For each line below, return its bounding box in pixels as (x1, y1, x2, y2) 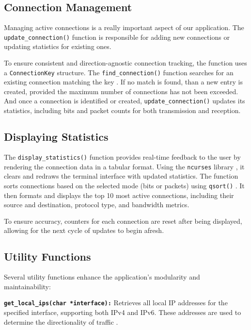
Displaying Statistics (4, 129, 109, 144)
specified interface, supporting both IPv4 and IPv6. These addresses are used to (4, 307, 241, 317)
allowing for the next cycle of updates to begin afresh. (4, 225, 164, 235)
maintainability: (4, 281, 51, 291)
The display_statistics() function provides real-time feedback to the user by (4, 151, 241, 162)
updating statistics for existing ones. (4, 41, 111, 51)
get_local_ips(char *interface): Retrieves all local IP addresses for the (4, 297, 228, 308)
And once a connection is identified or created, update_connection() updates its (4, 96, 245, 106)
